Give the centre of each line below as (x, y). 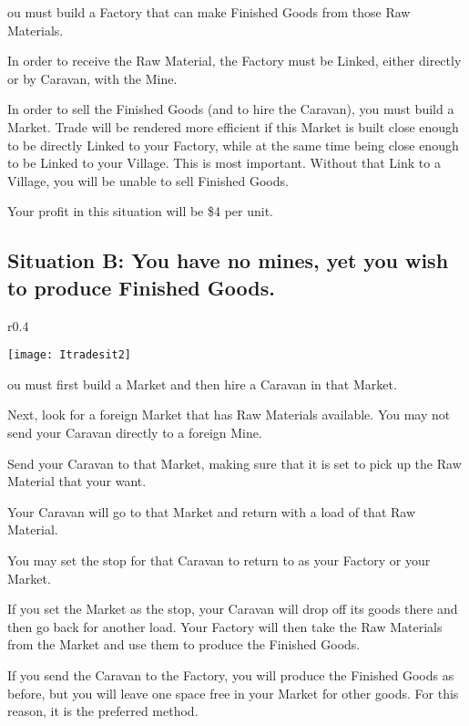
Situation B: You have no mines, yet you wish (228, 260)
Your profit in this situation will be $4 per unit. (140, 211)
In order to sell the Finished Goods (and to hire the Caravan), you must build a (231, 109)
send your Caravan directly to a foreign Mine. (135, 432)
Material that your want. (77, 481)
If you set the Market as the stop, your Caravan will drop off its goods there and (233, 609)
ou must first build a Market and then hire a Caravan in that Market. (202, 384)
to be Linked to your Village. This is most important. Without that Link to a (224, 163)
